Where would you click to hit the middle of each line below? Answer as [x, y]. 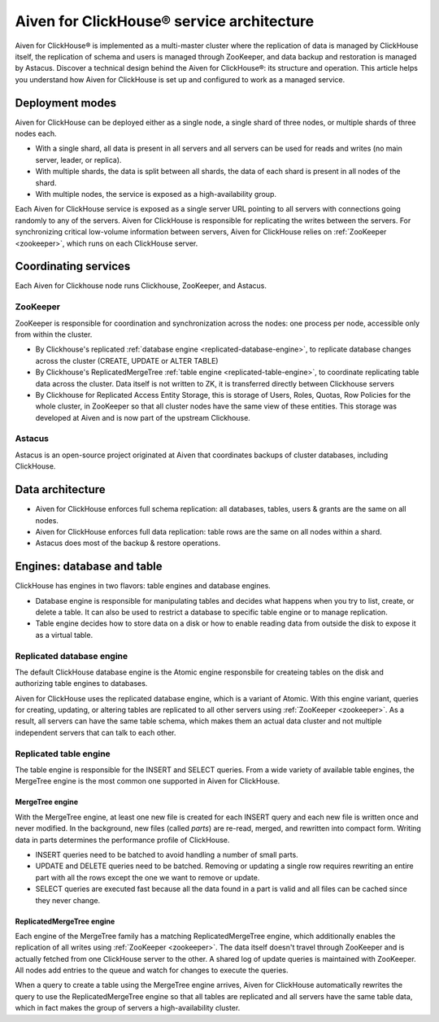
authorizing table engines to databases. [81, 684]
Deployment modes [66, 103]
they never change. [68, 900]
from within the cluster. [54, 334]
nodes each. [36, 133]
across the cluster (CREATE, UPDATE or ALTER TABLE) [127, 360]
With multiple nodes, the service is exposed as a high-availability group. [156, 194]
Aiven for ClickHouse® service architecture [165, 21]
